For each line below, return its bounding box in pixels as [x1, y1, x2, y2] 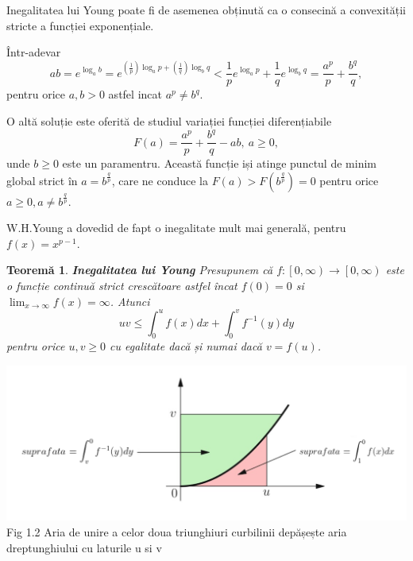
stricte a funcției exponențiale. [6, 17, 154, 33]
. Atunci [110, 292, 150, 309]
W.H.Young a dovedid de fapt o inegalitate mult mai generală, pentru [6, 219, 346, 236]
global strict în [6, 172, 78, 188]
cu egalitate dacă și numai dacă [110, 338, 262, 354]
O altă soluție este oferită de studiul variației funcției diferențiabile [6, 112, 332, 129]
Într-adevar [6, 44, 61, 60]
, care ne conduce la [111, 172, 208, 188]
